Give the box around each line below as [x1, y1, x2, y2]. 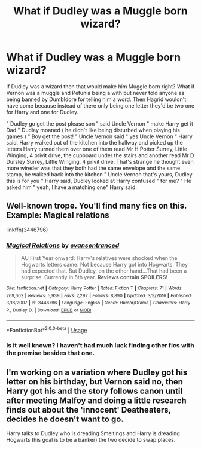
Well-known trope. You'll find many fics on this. [6, 201, 187, 211]
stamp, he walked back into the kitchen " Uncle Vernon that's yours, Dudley [6, 170, 193, 178]
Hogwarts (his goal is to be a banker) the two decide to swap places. [6, 436, 176, 444]
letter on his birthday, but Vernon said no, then [6, 377, 184, 387]
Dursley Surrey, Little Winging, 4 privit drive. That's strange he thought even [6, 158, 194, 165]
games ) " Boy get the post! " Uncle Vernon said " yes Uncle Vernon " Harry [6, 133, 193, 140]
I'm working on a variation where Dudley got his [6, 367, 188, 377]
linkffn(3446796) [6, 226, 48, 233]
